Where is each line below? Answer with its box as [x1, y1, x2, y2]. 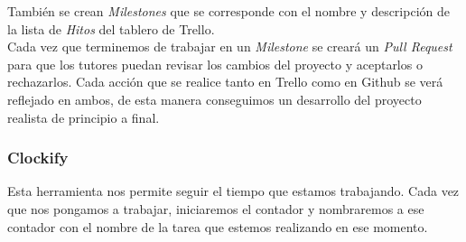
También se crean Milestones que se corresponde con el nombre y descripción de [7, 2, 450, 20]
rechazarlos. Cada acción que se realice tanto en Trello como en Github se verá [7, 72, 443, 91]
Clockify [7, 146, 69, 169]
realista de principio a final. [7, 107, 160, 126]
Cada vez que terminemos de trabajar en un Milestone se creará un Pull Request [7, 37, 452, 56]
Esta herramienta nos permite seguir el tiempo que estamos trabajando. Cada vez [7, 181, 460, 200]
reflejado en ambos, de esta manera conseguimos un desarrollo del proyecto [7, 89, 422, 108]
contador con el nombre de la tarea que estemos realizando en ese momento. [7, 217, 428, 236]
